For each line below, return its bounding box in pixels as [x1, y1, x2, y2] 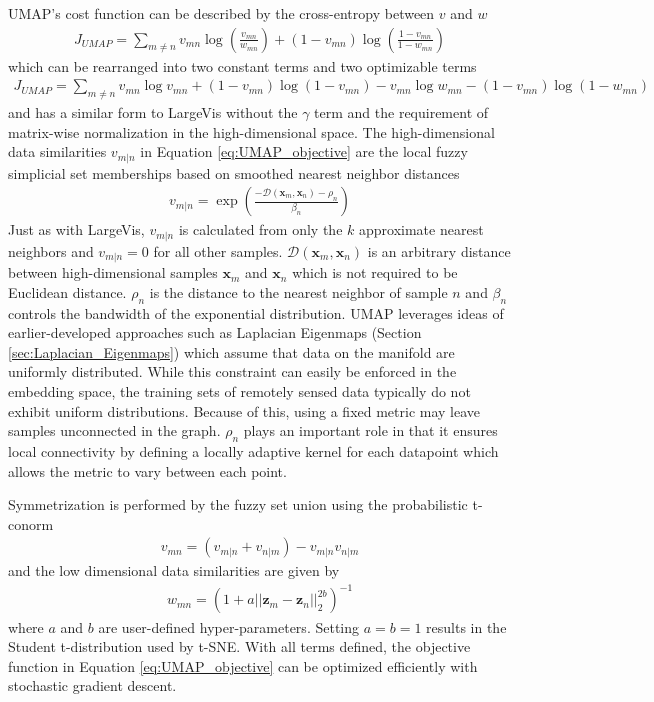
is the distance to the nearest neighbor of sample [149, 281, 448, 302]
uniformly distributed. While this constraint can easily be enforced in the [8, 361, 457, 382]
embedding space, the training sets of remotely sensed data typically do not [8, 380, 471, 401]
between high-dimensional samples [8, 262, 218, 283]
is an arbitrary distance [367, 240, 511, 261]
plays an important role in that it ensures [243, 420, 498, 441]
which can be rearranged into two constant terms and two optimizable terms [8, 55, 477, 76]
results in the [426, 616, 507, 637]
